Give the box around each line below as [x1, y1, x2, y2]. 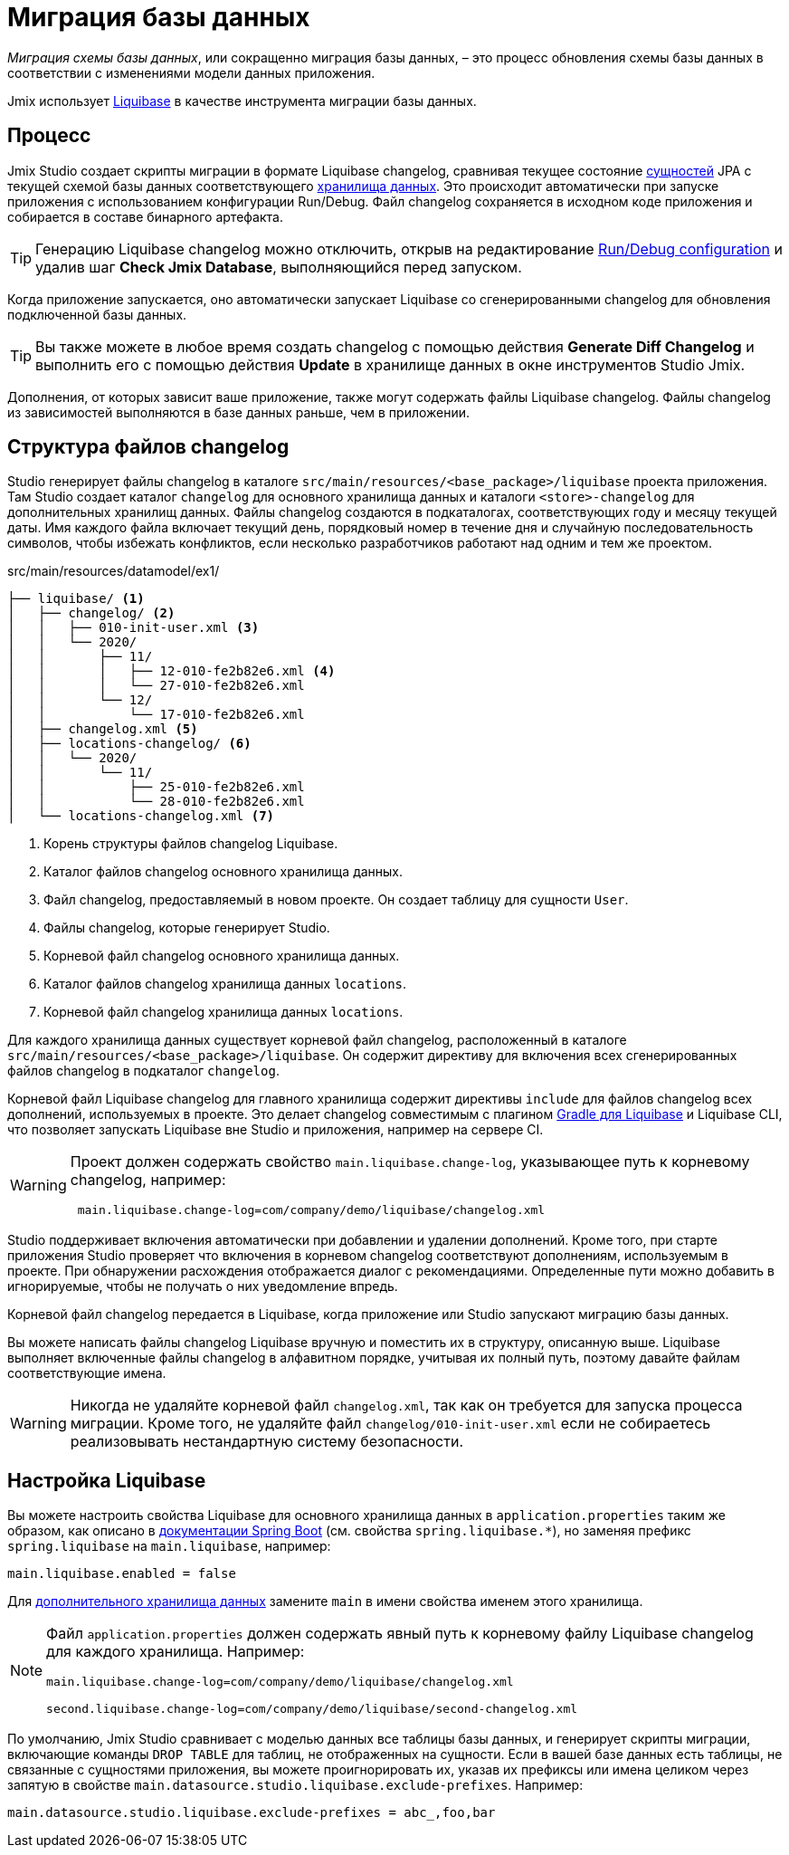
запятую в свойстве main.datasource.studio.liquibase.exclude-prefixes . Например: [7, 1777, 584, 1793]
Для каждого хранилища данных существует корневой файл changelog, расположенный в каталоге [7, 1032, 627, 1048]
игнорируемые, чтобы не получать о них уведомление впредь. [7, 1278, 398, 1295]
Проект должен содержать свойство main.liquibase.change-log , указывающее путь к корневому [70, 1152, 750, 1171]
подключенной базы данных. [7, 306, 187, 322]
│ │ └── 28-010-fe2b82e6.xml [7, 794, 305, 809]
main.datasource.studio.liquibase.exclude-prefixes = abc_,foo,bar [7, 1805, 496, 1821]
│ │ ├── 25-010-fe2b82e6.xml [7, 779, 305, 795]
